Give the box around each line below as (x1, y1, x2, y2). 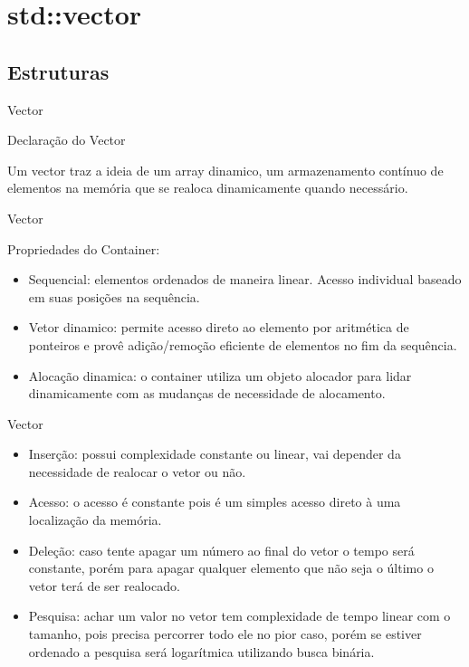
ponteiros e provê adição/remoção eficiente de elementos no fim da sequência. (28, 335, 457, 354)
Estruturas (7, 57, 110, 85)
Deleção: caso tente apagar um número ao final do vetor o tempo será (28, 540, 415, 559)
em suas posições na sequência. (28, 287, 200, 306)
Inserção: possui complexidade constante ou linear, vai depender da (28, 444, 401, 463)
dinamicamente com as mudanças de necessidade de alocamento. (28, 384, 386, 403)
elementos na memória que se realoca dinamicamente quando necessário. (7, 178, 408, 197)
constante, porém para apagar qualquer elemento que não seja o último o (28, 558, 434, 577)
